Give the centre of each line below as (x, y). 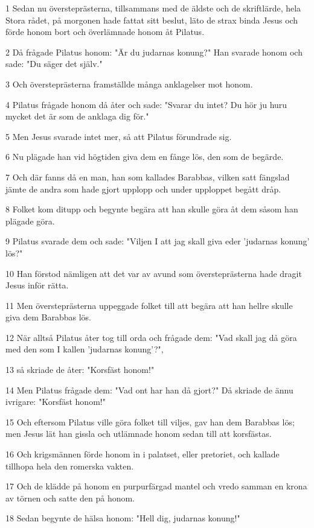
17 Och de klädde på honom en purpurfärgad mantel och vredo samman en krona (156, 486)
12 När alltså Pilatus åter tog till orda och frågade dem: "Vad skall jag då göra (151, 337)
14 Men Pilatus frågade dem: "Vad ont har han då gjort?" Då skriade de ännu (149, 390)
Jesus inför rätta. (37, 285)
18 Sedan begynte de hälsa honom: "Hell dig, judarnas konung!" (123, 518)
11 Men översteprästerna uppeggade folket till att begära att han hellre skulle (149, 305)
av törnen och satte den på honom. (70, 498)
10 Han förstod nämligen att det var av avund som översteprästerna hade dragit (154, 273)
